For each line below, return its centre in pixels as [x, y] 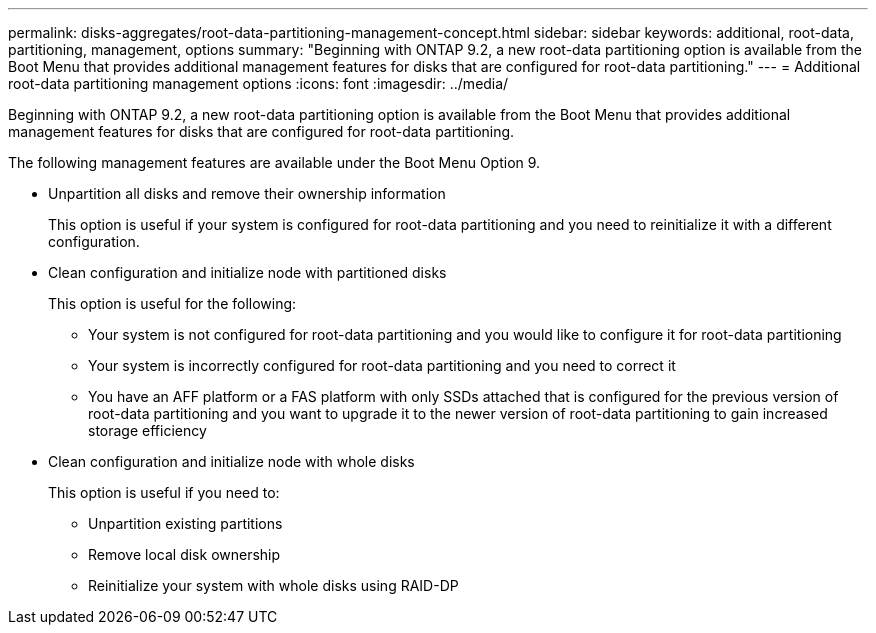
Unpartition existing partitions [185, 523]
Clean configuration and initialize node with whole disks [231, 461]
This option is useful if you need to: [164, 492]
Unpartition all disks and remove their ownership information [247, 193]
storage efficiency [147, 430]
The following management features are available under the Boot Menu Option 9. [274, 162]
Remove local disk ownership [184, 554]
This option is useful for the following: [172, 303]
